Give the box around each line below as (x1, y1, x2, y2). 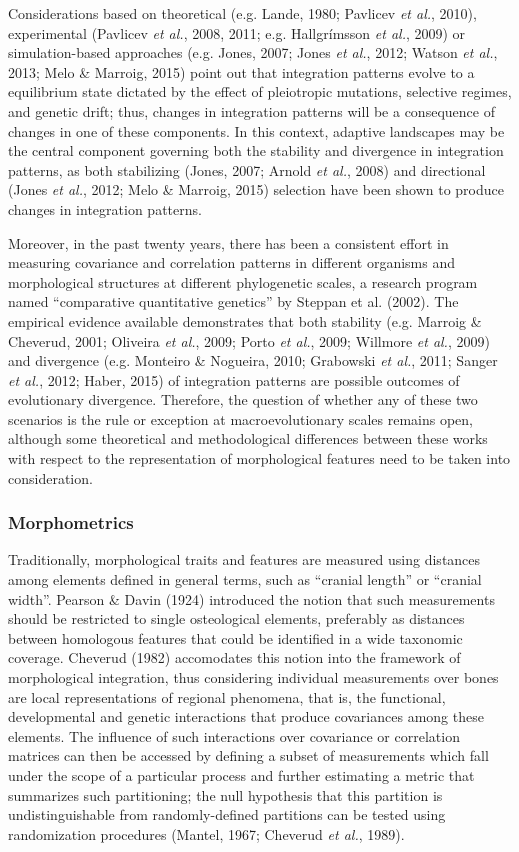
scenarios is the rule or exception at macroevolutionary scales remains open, (8, 408, 473, 429)
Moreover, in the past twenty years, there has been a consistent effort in (8, 232, 449, 253)
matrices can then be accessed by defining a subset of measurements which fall (8, 745, 489, 766)
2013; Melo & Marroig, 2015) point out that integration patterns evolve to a (8, 61, 475, 82)
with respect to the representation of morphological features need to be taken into (8, 448, 511, 469)
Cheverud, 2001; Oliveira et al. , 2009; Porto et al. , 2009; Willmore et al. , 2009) (8, 330, 490, 351)
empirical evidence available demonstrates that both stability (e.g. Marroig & (8, 310, 482, 331)
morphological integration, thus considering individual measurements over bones (8, 667, 499, 688)
